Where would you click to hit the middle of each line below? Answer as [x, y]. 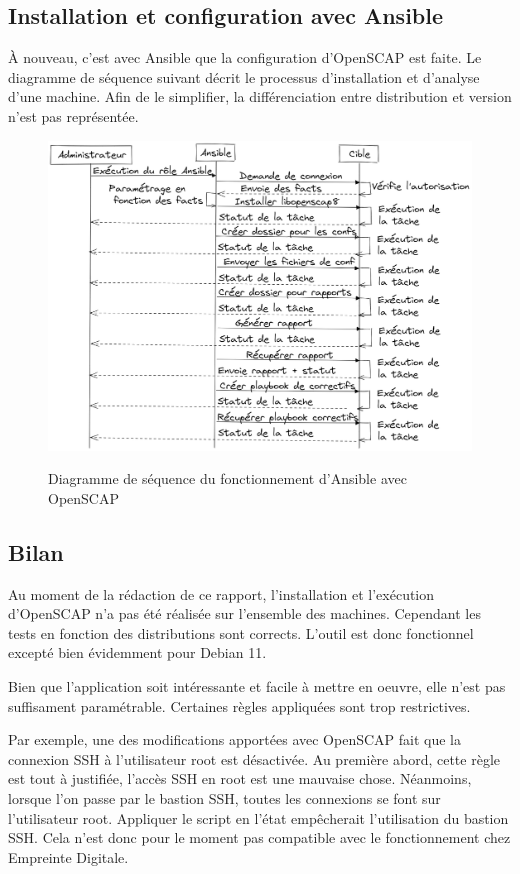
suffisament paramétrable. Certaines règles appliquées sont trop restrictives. [239, 705]
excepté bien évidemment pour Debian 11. [137, 652]
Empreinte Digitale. [68, 856]
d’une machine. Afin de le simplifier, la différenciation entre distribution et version [260, 96]
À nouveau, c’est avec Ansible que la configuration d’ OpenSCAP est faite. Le [245, 57]
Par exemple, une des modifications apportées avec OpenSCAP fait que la [234, 739]
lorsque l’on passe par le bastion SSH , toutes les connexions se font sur [224, 798]
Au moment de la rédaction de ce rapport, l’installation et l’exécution [221, 593]
